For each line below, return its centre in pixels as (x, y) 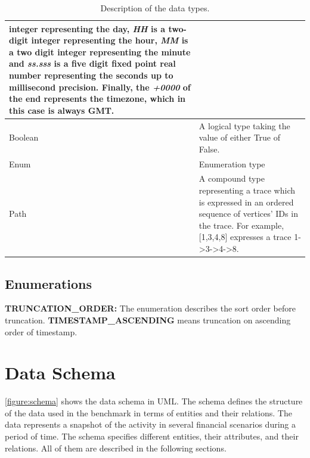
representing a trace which (247, 190)
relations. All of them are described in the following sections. (116, 448)
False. (209, 149)
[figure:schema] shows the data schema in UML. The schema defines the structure (154, 401)
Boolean (24, 137)
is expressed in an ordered (246, 202)
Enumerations (49, 283)
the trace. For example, (241, 225)
